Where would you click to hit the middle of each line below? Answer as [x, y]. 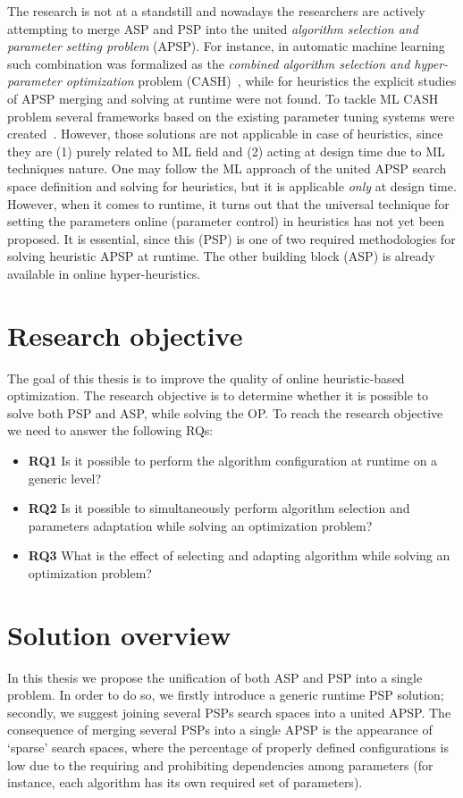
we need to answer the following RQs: [110, 430]
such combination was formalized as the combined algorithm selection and [209, 63]
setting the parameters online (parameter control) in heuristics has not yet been [226, 221]
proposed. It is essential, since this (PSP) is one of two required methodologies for [231, 238]
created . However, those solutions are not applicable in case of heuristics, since [225, 134]
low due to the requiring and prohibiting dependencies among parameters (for [220, 764]
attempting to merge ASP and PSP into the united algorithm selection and [213, 28]
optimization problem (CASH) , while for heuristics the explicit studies [261, 81]
